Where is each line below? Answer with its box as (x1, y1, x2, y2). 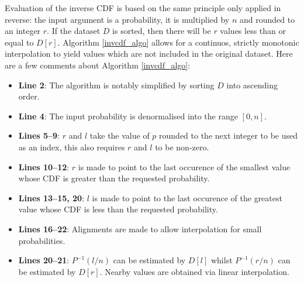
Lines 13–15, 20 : (18, 191, 85, 204)
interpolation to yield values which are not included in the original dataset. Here (5, 47, 293, 60)
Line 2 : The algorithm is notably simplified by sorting (18, 78, 215, 91)
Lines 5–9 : (18, 129, 60, 142)
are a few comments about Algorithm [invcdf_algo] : (5, 59, 191, 71)
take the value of (89, 129, 150, 142)
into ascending (226, 78, 278, 91)
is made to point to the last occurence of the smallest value (78, 160, 291, 173)
